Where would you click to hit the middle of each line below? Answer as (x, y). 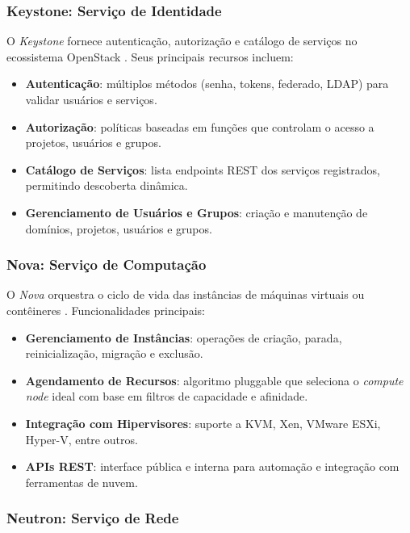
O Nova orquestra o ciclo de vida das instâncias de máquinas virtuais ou (186, 294)
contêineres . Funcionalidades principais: (106, 310)
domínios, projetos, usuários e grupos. (119, 228)
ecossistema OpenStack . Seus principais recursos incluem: (150, 56)
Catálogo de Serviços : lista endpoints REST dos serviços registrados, (203, 169)
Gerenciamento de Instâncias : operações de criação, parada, (184, 337)
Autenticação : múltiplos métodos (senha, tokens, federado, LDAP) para (207, 84)
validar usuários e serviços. (91, 99)
